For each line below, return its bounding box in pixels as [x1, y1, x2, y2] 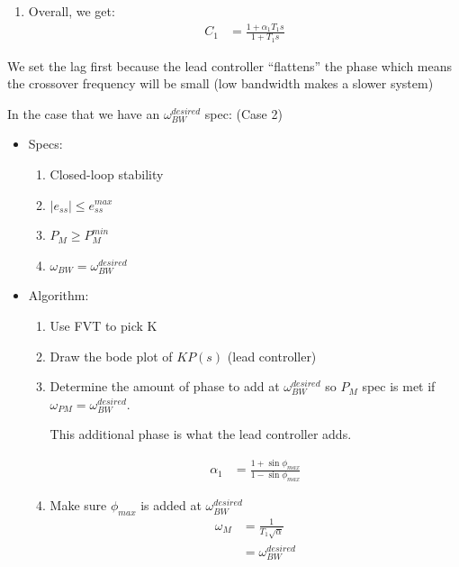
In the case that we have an [7, 104, 160, 123]
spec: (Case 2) [204, 104, 283, 123]
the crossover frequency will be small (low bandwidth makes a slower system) [7, 74, 434, 93]
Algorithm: [28, 286, 89, 305]
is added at [140, 496, 202, 515]
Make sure [49, 496, 107, 515]
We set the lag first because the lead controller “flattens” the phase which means [7, 56, 453, 75]
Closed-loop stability [49, 164, 164, 183]
